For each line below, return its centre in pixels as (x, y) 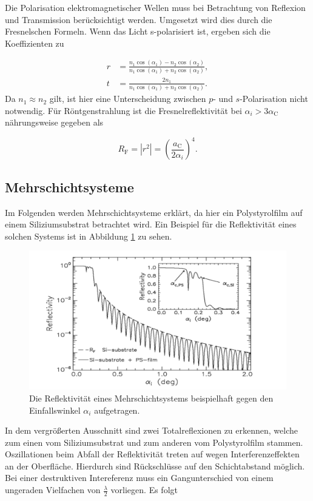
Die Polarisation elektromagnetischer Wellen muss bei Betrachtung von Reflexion (155, 7)
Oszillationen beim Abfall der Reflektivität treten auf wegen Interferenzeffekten (152, 454)
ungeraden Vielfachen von (53, 490)
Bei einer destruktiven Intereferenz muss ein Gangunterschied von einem (139, 478)
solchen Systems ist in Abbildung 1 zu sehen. (89, 236)
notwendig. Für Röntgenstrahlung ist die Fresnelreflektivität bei (123, 110)
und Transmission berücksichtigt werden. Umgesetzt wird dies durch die (139, 19)
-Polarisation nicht (274, 99)
